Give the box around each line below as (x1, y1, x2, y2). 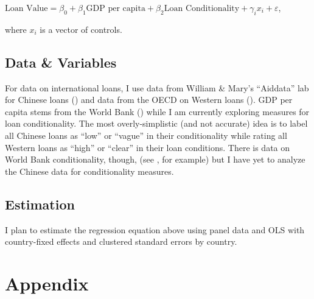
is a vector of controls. (40, 23, 122, 35)
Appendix (5, 270, 89, 295)
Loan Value (5, 4, 48, 13)
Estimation (5, 194, 75, 213)
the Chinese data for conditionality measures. (5, 164, 174, 177)
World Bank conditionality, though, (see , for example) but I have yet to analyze (5, 153, 305, 166)
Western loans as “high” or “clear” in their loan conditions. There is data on (5, 141, 290, 153)
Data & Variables (5, 52, 117, 71)
